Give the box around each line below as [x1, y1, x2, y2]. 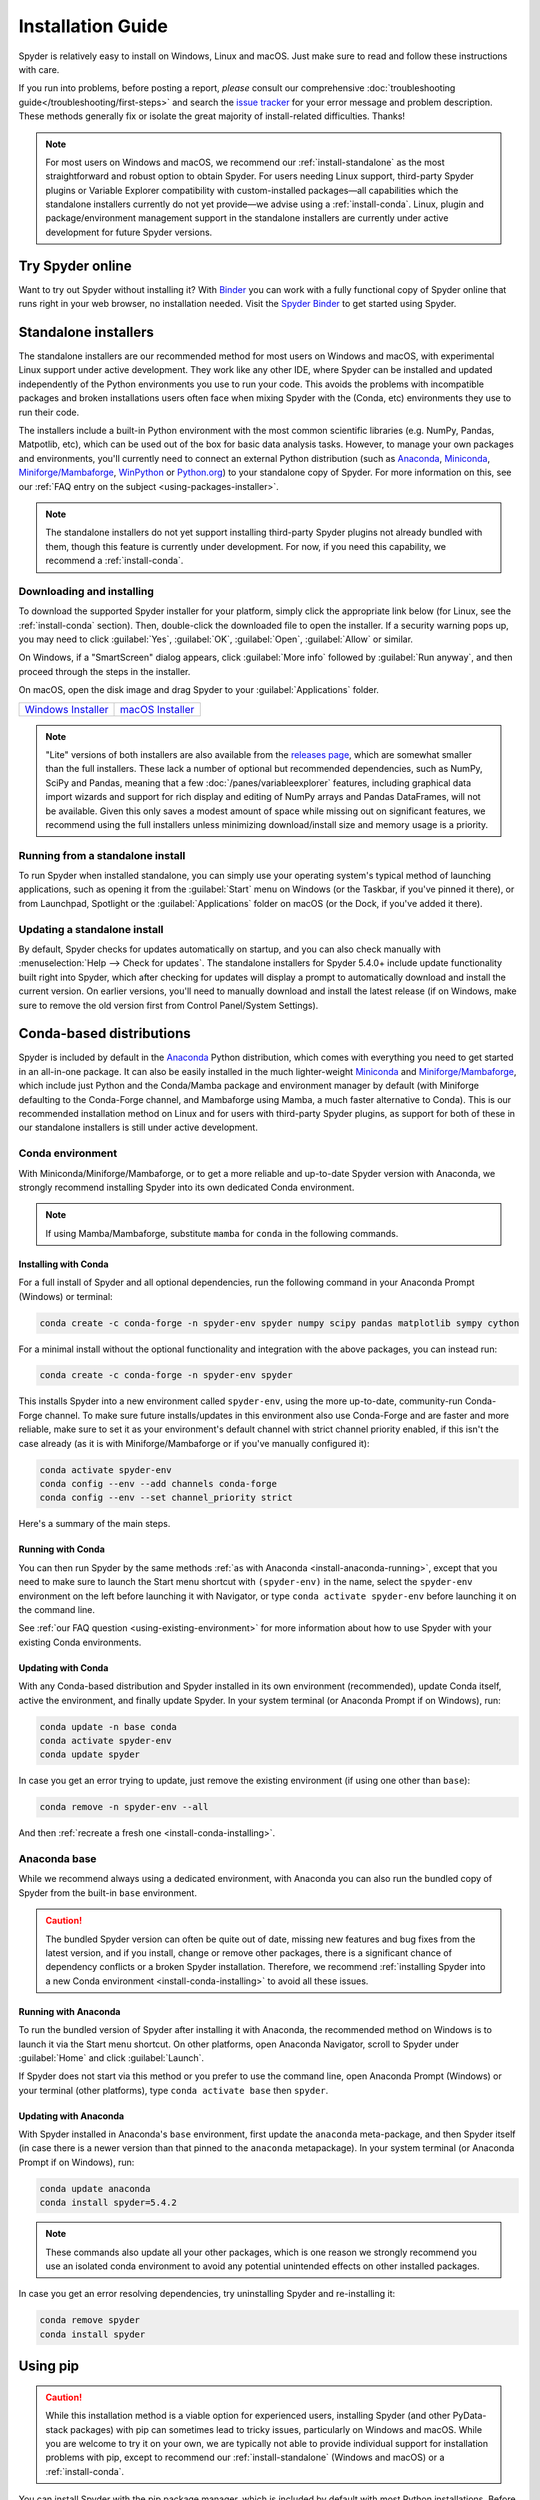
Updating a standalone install [18, 922, 164, 936]
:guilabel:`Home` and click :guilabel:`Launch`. [18, 2051, 205, 2064]
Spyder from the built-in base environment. [18, 1886, 197, 1899]
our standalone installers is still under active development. [18, 1121, 259, 1134]
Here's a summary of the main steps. [18, 1518, 171, 1530]
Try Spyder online [18, 257, 132, 274]
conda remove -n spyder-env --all [39, 1801, 209, 1813]
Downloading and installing [18, 584, 155, 598]
